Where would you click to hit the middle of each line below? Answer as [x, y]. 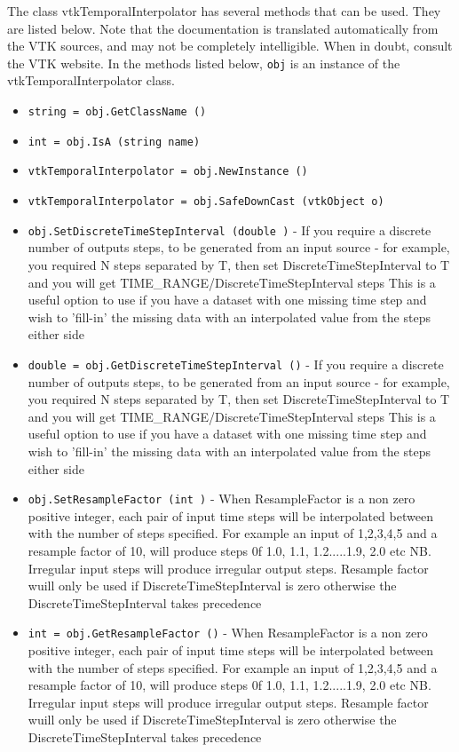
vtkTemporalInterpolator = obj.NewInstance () [168, 172]
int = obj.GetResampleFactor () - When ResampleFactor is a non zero [228, 633]
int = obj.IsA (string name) [114, 142]
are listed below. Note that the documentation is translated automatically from [223, 28]
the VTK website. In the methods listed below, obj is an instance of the [204, 63]
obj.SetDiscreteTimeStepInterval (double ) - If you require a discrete [229, 230]
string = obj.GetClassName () [117, 112]
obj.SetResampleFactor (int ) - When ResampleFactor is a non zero [222, 499]
